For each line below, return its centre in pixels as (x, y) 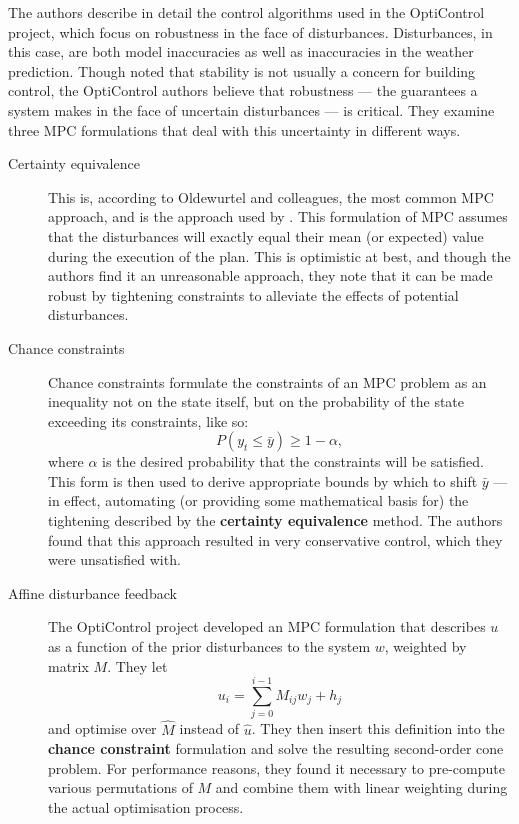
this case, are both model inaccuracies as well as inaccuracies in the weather (241, 51)
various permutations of (120, 787)
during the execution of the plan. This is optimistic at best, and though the (279, 255)
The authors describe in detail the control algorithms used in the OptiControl (246, 12)
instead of (209, 728)
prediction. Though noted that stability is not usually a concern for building (242, 70)
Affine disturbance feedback (92, 592)
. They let (137, 665)
